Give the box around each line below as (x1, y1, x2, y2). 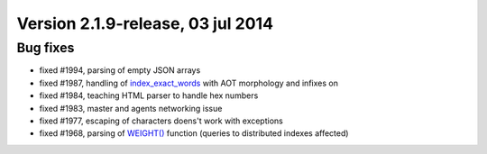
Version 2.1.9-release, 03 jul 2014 (16, 14, 274, 33)
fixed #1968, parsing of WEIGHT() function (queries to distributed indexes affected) (39, 128, 349, 139)
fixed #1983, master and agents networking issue (39, 103, 223, 113)
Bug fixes (16, 40, 75, 56)
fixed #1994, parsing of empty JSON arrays (39, 65, 201, 76)
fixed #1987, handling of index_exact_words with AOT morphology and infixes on (39, 77, 338, 88)
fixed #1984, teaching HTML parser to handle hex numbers (39, 90, 259, 101)
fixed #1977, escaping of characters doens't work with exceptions (39, 115, 283, 126)
